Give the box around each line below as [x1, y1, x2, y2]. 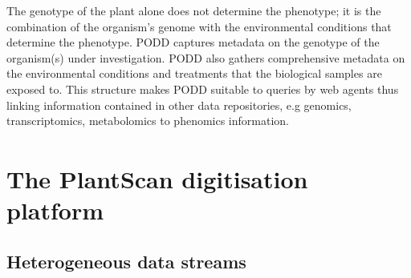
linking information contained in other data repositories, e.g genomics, [6, 96, 352, 113]
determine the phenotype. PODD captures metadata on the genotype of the [6, 34, 380, 50]
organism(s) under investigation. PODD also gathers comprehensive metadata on [6, 49, 405, 66]
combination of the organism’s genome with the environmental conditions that [6, 18, 392, 34]
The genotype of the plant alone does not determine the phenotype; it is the [6, 2, 381, 18]
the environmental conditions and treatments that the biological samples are [6, 65, 382, 82]
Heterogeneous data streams [6, 249, 246, 274]
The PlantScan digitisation [6, 163, 308, 195]
